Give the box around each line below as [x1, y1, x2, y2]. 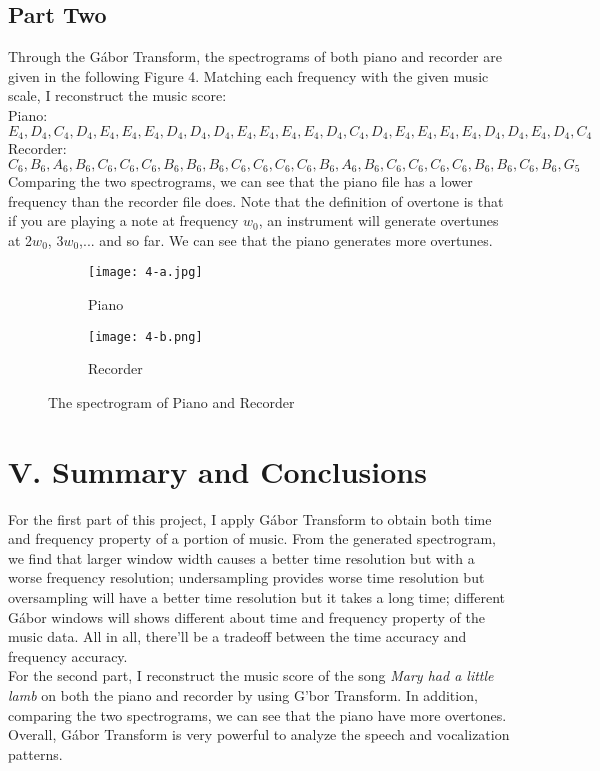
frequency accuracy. [8, 645, 128, 666]
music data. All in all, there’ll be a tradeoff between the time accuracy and [8, 626, 467, 647]
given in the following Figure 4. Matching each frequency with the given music [8, 65, 489, 86]
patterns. [8, 743, 63, 764]
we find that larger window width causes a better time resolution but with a [8, 547, 475, 568]
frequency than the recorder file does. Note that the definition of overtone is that [8, 190, 504, 211]
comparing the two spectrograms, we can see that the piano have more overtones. [8, 704, 507, 725]
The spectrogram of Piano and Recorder [48, 391, 295, 412]
